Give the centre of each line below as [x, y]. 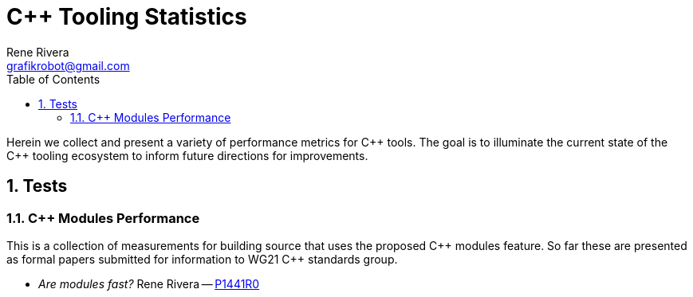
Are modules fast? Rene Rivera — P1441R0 [149, 283]
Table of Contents [53, 79]
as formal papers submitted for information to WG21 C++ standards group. [202, 259]
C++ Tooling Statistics [127, 17]
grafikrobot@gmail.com [68, 65]
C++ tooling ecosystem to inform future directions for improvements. [187, 155]
